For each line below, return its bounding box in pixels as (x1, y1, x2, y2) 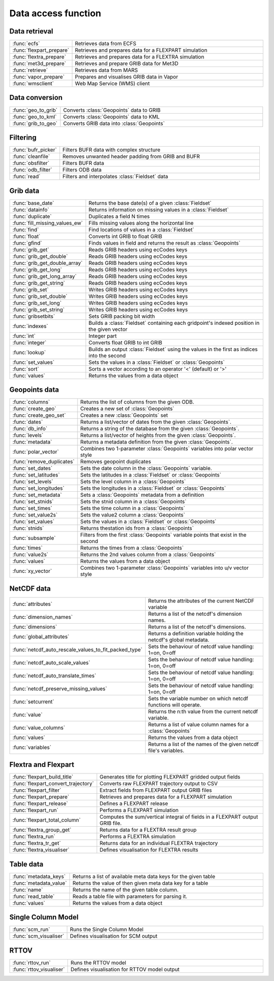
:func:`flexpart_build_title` (12, 773, 74, 781)
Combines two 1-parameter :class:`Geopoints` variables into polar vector (80, 445, 254, 452)
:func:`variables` (12, 743, 52, 751)
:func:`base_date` (12, 199, 54, 207)
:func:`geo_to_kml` (12, 113, 57, 120)
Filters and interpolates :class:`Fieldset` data (62, 173, 168, 180)
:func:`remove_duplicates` (12, 458, 75, 465)
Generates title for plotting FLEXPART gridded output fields (99, 773, 241, 781)
